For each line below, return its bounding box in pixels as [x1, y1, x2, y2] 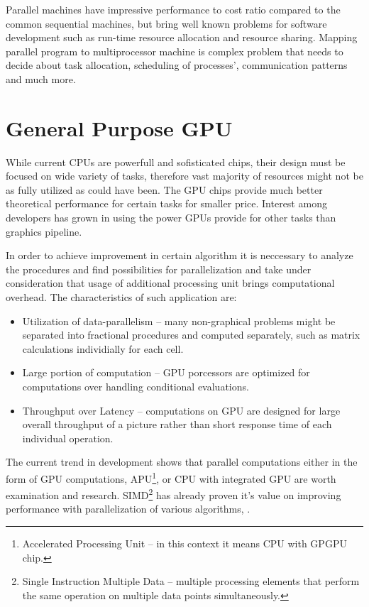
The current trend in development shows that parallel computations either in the [6, 454, 358, 469]
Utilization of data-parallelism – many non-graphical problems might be [22, 313, 336, 328]
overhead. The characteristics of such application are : [6, 290, 237, 305]
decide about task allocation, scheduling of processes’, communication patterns [6, 58, 348, 72]
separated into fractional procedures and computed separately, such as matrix [22, 327, 360, 342]
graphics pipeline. [6, 224, 82, 239]
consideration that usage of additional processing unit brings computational [6, 275, 335, 290]
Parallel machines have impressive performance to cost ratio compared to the [6, 2, 341, 16]
